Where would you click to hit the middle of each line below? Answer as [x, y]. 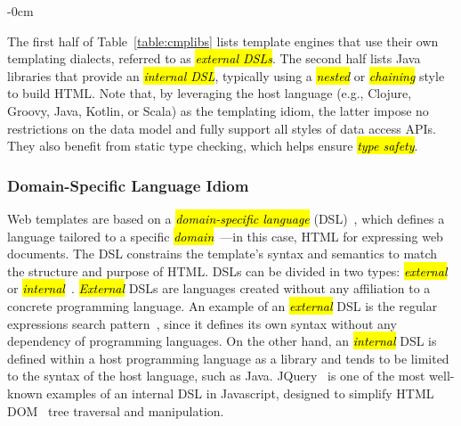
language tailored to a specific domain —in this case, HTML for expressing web [225, 236]
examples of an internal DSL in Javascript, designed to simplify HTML [240, 393]
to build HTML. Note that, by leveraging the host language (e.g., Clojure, [210, 93]
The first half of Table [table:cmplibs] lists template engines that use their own [223, 41]
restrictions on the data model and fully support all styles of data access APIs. [222, 128]
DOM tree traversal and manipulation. [116, 410]
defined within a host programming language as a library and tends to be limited [228, 358]
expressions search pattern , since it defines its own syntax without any [202, 323]
